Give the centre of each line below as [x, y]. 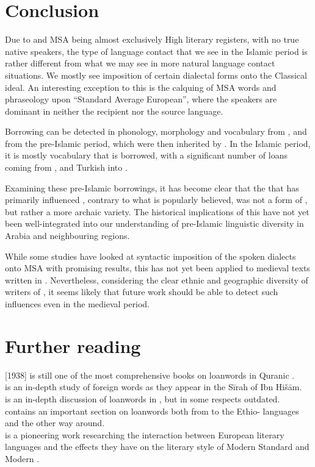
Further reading [73, 345]
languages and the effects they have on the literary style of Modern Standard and [157, 447]
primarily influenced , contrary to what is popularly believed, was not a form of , [156, 200]
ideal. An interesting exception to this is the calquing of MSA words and [141, 87]
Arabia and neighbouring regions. [67, 236]
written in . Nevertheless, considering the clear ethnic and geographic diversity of [157, 280]
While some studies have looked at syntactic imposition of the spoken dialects [150, 256]
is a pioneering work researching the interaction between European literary [145, 434]
